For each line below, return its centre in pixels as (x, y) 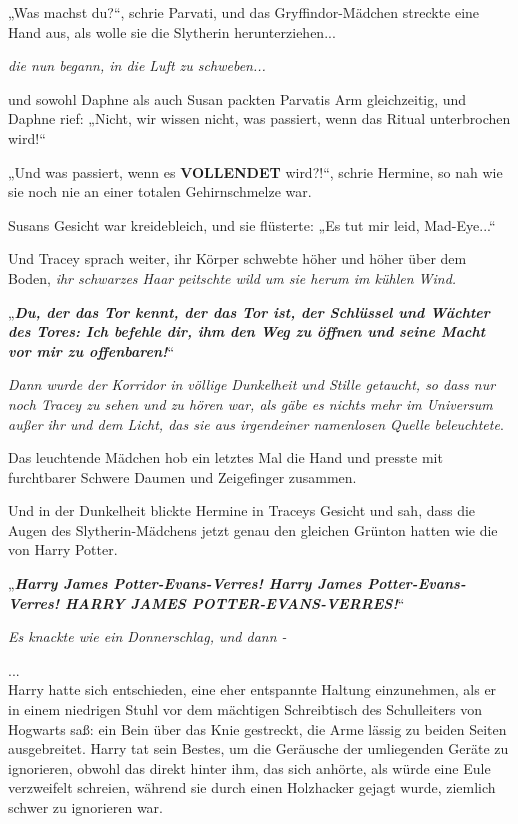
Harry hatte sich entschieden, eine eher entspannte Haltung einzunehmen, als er (252, 689)
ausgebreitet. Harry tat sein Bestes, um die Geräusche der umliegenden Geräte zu (258, 748)
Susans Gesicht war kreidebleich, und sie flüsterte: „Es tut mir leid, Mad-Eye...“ (252, 224)
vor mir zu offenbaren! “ (91, 350)
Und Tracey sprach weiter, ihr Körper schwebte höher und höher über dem (237, 258)
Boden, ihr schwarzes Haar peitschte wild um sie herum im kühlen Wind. (232, 277)
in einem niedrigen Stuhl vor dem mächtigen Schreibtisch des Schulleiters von (245, 709)
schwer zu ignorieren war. (85, 807)
